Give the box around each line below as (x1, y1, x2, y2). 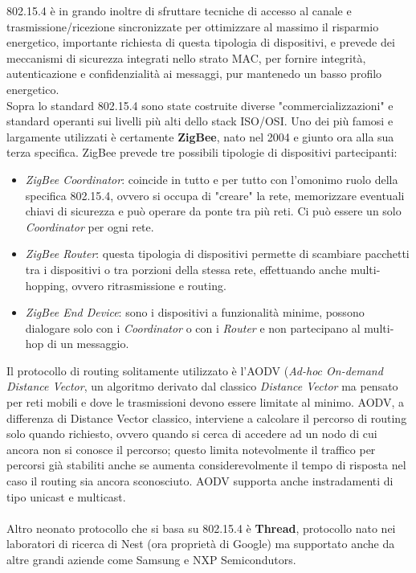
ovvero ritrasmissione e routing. (71, 276, 226, 293)
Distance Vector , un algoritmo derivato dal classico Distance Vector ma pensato (6, 378, 398, 395)
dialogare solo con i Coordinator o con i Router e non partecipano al (25, 319, 361, 336)
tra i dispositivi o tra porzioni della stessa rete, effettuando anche (25, 260, 347, 277)
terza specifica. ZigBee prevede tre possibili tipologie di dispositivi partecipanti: (6, 144, 398, 161)
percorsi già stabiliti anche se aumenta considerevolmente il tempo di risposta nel (6, 456, 406, 473)
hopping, (25, 276, 68, 293)
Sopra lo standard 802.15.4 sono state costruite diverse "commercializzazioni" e (6, 96, 394, 113)
